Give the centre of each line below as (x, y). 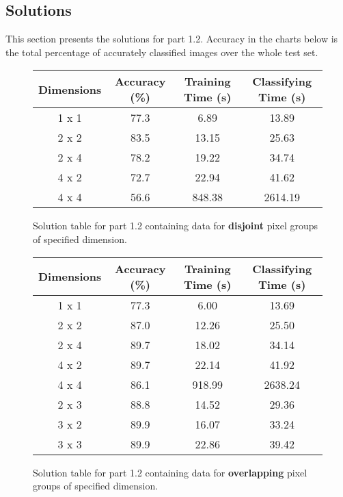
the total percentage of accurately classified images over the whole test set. (162, 52)
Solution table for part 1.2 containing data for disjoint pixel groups (176, 226)
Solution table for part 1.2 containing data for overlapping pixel (170, 472)
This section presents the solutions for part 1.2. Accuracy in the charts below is (172, 39)
